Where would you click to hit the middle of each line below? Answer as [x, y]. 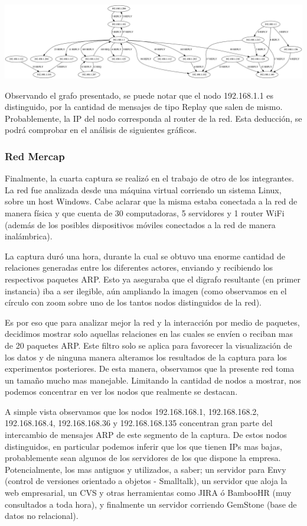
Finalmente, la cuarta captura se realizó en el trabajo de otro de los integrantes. [149, 178]
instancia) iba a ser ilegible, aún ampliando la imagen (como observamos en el [146, 290]
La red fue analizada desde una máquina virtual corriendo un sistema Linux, [143, 189]
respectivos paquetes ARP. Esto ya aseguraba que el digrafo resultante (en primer [153, 279]
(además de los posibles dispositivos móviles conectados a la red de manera [140, 224]
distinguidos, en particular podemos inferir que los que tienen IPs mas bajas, [143, 446]
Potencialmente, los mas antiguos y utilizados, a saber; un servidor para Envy [146, 469]
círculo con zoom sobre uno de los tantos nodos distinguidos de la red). [133, 302]
